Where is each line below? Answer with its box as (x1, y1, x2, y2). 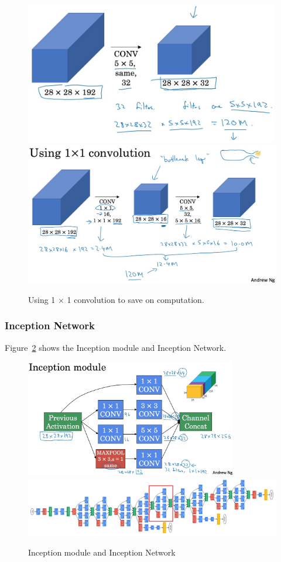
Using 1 (28, 293, 56, 305)
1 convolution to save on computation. (67, 293, 204, 305)
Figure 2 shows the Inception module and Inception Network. (5, 341, 227, 353)
